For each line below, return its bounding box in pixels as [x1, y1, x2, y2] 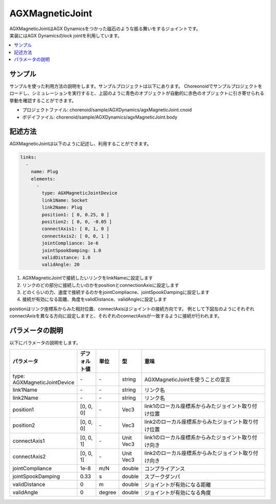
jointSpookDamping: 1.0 [41, 247, 102, 253]
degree [99, 489, 117, 496]
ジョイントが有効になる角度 [144, 489, 212, 496]
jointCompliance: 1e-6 [41, 240, 99, 246]
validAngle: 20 [41, 262, 80, 268]
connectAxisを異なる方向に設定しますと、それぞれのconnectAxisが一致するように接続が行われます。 [9, 313, 222, 319]
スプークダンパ [144, 473, 180, 480]
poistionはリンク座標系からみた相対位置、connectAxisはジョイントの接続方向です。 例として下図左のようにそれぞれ [9, 306, 255, 312]
